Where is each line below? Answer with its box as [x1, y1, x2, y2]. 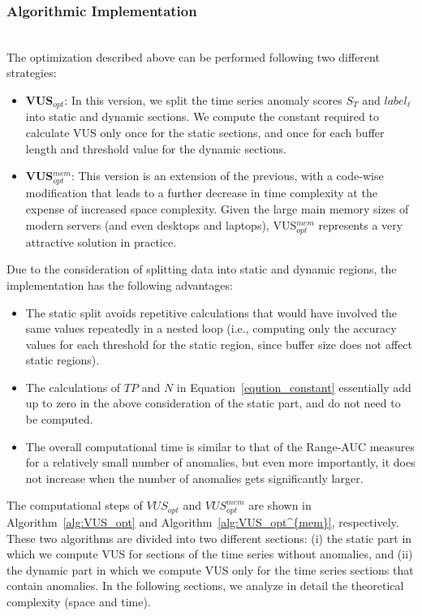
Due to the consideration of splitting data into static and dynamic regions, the [6, 261, 397, 278]
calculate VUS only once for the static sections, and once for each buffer [25, 124, 385, 141]
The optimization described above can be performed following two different [6, 48, 380, 65]
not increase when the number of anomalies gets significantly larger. [25, 469, 364, 486]
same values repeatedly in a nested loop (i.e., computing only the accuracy [25, 320, 397, 337]
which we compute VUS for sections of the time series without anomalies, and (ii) [6, 545, 413, 562]
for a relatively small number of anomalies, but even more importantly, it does [25, 454, 416, 471]
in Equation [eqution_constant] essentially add [176, 378, 411, 395]
